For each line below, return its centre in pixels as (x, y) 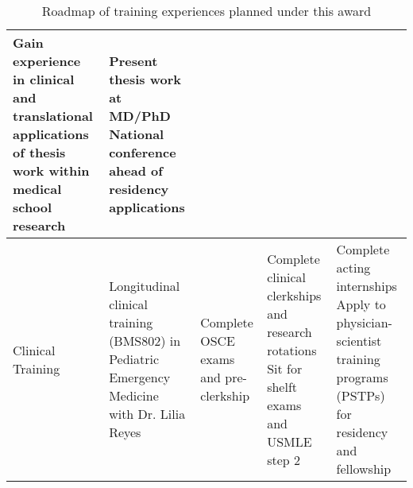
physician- (364, 322)
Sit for (285, 368)
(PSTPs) (361, 395)
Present (133, 61)
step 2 (284, 459)
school (33, 207)
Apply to (361, 304)
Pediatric (134, 359)
